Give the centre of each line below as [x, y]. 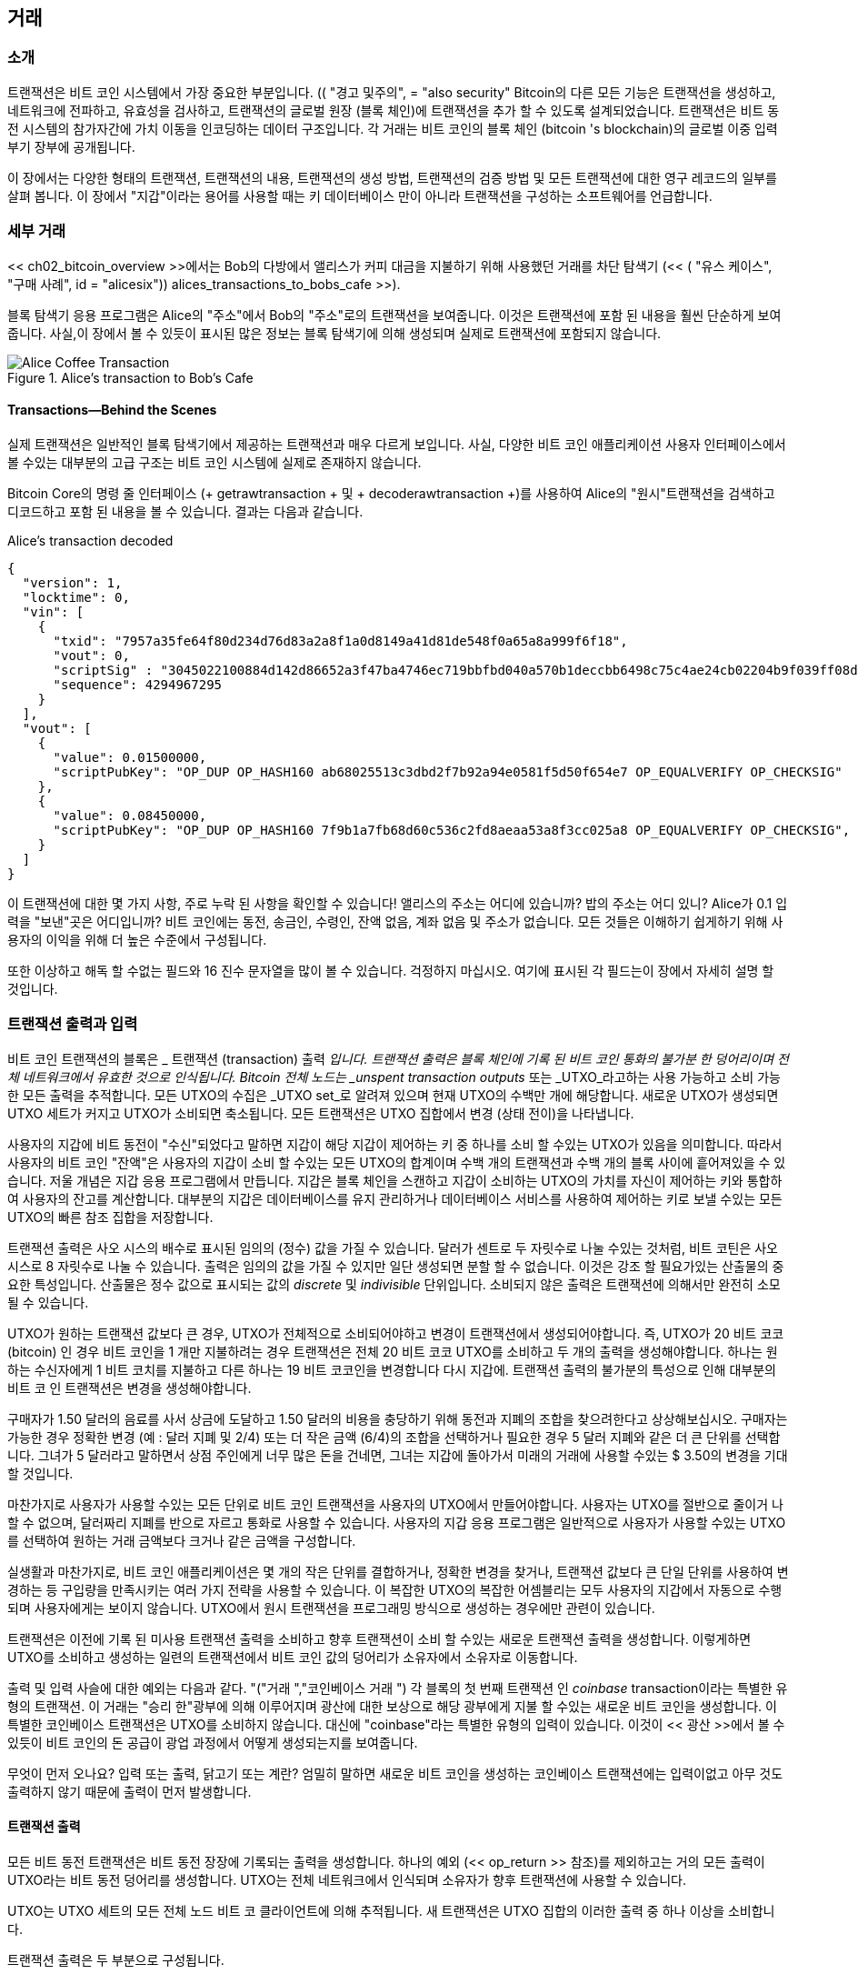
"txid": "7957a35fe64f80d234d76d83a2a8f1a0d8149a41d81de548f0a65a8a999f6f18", [340, 641]
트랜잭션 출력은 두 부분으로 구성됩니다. [116, 1959]
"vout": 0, [91, 655]
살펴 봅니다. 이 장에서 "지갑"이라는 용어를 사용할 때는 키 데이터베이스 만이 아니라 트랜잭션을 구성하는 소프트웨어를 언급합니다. [360, 195]
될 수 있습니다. [48, 1302]
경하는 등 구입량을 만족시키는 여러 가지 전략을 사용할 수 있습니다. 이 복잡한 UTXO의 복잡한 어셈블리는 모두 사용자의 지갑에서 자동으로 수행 [395, 1589]
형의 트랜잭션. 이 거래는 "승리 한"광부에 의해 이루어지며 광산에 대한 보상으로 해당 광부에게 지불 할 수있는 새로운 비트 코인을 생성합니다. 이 [392, 1706]
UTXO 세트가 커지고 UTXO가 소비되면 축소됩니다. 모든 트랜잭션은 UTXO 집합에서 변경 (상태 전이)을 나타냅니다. [321, 1113]
